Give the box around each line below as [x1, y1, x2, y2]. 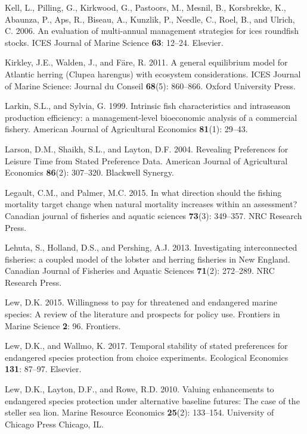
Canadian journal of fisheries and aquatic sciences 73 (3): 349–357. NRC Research [5, 209, 302, 221]
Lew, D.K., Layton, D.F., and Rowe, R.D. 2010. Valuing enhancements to [5, 383, 274, 395]
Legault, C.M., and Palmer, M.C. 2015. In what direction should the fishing [5, 186, 282, 198]
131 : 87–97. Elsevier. [5, 363, 82, 375]
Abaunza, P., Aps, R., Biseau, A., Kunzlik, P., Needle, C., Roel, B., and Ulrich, [5, 13, 295, 25]
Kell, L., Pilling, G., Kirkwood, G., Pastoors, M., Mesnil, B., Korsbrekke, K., [5, 1, 286, 13]
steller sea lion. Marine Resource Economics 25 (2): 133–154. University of [5, 406, 274, 419]
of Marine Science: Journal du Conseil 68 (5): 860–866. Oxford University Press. [5, 79, 296, 92]
